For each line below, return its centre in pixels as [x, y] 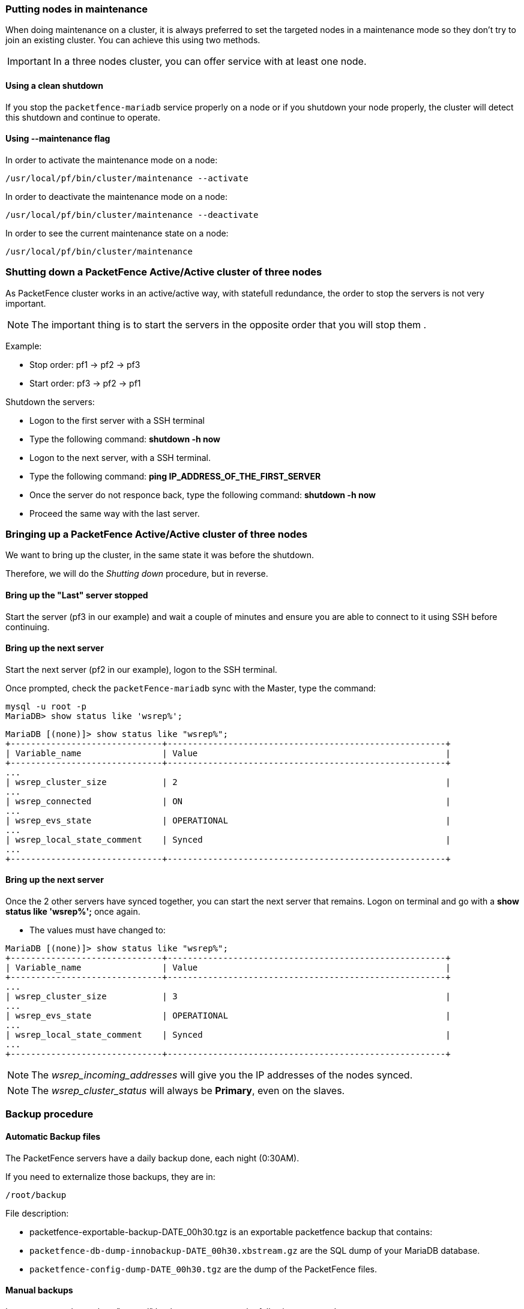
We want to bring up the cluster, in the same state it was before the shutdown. [160, 555]
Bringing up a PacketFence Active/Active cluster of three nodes [157, 534]
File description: [37, 1213]
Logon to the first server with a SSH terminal [117, 420]
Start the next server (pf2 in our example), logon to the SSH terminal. [141, 669]
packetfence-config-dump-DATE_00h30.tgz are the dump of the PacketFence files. [203, 1269]
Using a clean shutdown [54, 85]
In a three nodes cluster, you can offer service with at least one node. [210, 62]
